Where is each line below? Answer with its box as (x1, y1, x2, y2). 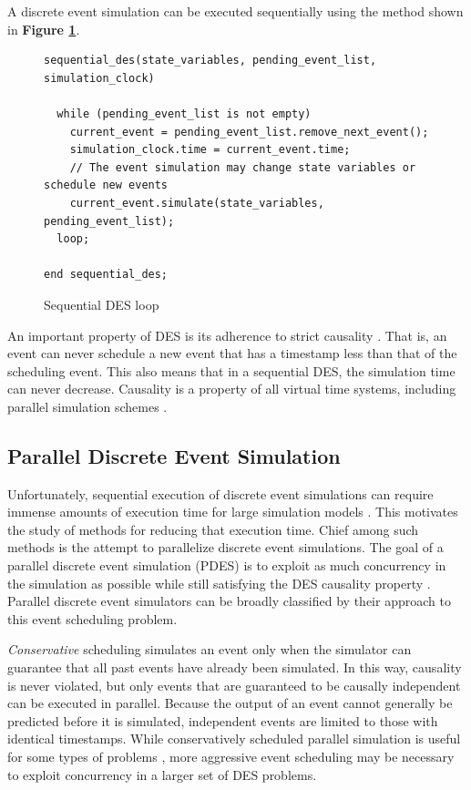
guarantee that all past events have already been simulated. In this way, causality (7, 658, 462, 677)
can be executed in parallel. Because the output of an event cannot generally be (7, 693, 453, 713)
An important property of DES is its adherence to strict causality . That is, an (7, 325, 447, 344)
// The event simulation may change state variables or (69, 160, 416, 174)
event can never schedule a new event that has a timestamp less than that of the (7, 344, 457, 363)
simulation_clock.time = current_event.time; (69, 143, 351, 157)
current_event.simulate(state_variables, (69, 196, 324, 210)
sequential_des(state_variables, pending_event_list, (44, 54, 377, 67)
